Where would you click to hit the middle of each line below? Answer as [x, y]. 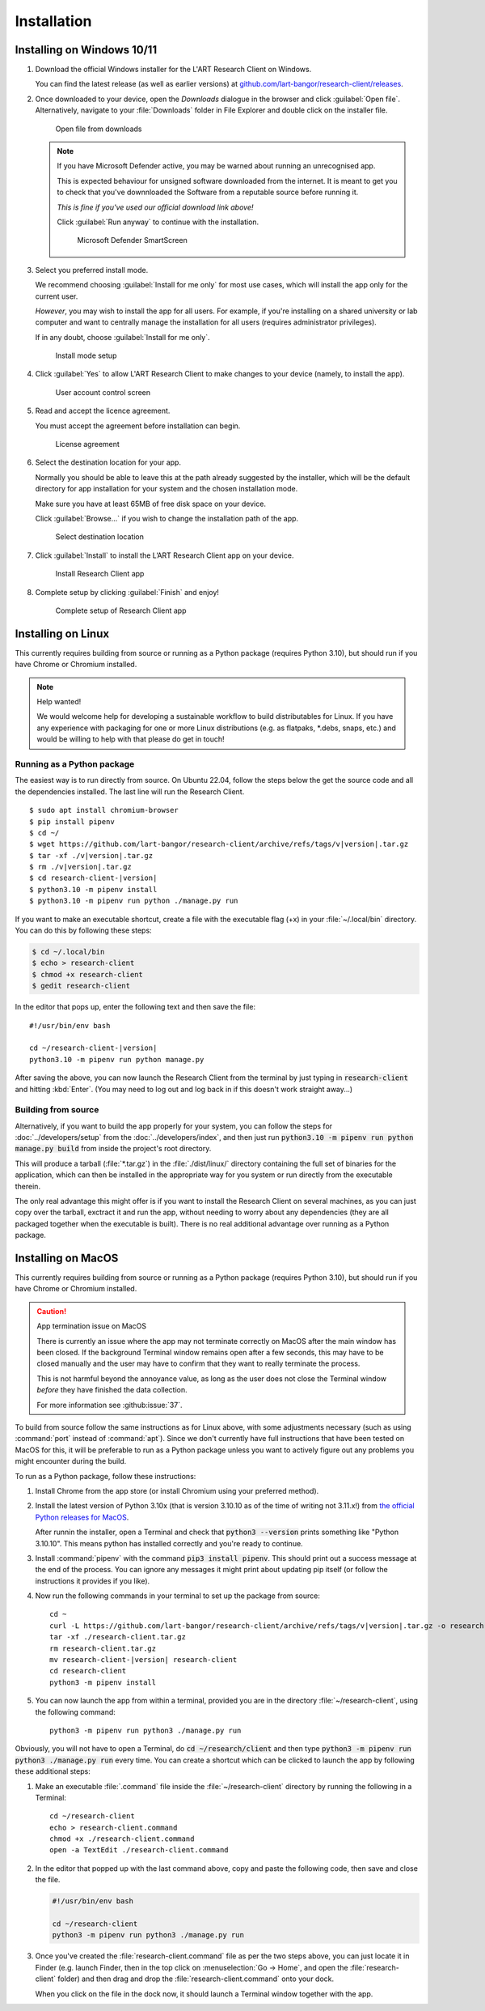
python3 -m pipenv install [103, 1682]
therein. [27, 1186]
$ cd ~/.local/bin [68, 952]
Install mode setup [86, 355]
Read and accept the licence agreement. [103, 411]
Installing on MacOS [67, 1258]
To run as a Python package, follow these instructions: [105, 1476]
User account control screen [103, 392]
